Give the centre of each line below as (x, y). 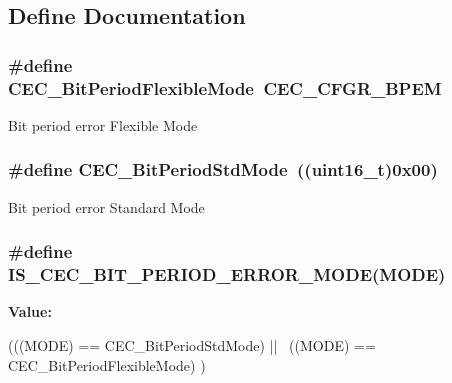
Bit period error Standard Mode (106, 206)
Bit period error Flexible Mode (103, 124)
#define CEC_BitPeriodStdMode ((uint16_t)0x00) (223, 169)
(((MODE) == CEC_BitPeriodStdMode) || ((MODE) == (192, 345)
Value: (30, 311)
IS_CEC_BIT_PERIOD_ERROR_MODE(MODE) (227, 274)
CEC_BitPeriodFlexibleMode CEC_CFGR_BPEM (225, 87)
